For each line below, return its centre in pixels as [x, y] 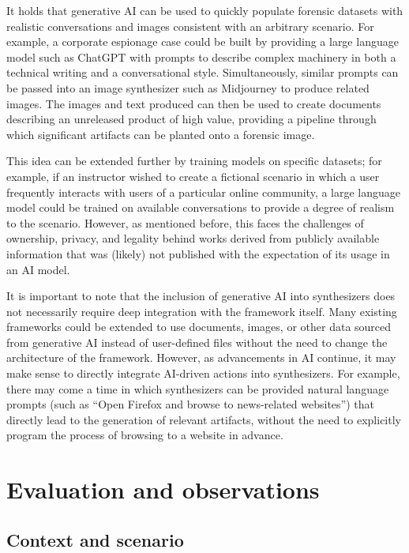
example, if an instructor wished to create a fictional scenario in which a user [193, 176]
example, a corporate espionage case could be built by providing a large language [203, 41]
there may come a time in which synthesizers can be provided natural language [198, 388]
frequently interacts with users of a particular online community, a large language [204, 192]
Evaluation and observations [163, 489]
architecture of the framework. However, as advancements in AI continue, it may [201, 357]
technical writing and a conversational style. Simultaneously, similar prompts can [203, 72]
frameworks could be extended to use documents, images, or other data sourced [199, 327]
